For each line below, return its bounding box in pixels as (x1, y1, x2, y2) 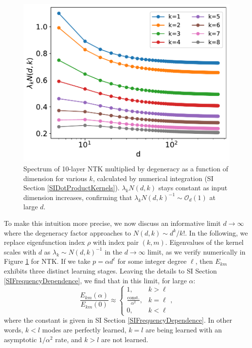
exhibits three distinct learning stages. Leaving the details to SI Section (4, 265, 217, 275)
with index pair (93, 237, 139, 247)
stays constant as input (158, 183, 228, 193)
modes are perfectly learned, (42, 324, 126, 334)
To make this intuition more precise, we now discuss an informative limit (4, 218, 221, 228)
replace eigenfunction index (4, 237, 85, 247)
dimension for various (23, 173, 87, 183)
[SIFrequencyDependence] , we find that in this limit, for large (4, 275, 187, 285)
